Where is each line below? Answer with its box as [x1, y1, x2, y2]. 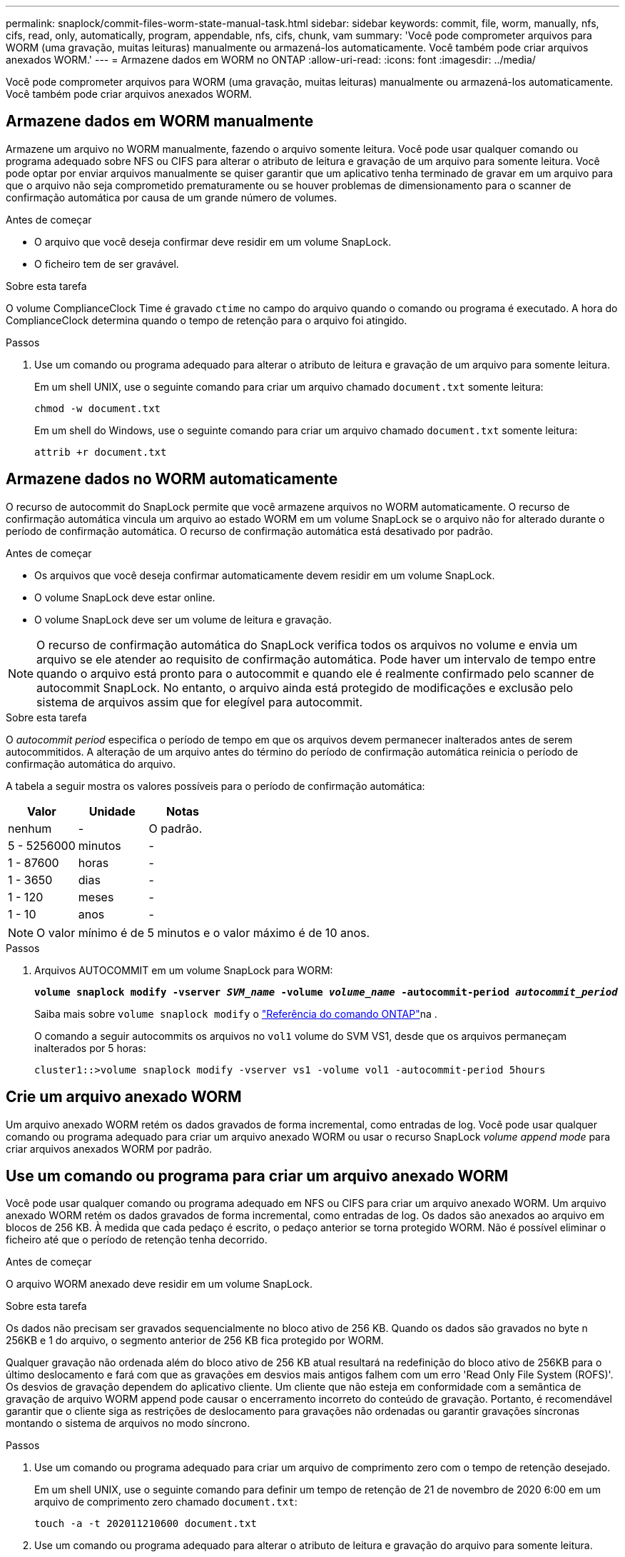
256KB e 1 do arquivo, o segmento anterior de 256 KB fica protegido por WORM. [6, 1334, 384, 1347]
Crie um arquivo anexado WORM [6, 1088, 242, 1106]
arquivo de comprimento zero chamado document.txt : [34, 1496, 298, 1508]
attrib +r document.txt [34, 446, 167, 458]
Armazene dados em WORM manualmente [6, 112, 314, 131]
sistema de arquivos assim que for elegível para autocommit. [36, 694, 363, 709]
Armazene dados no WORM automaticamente [6, 470, 338, 489]
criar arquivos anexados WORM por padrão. [6, 1142, 213, 1155]
